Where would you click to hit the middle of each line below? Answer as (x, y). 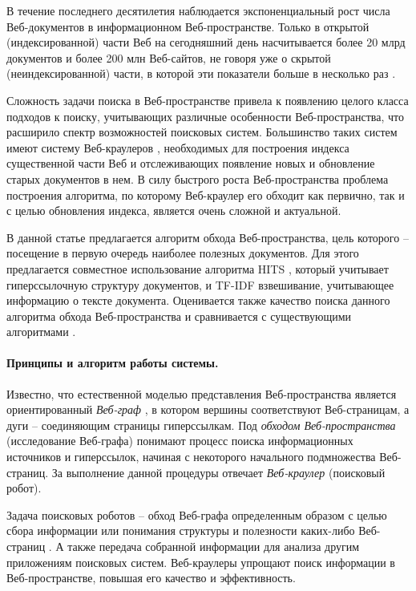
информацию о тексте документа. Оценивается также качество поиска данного (198, 300)
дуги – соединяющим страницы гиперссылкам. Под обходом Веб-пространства (201, 425)
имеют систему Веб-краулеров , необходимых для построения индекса (178, 147)
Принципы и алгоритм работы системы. (113, 363)
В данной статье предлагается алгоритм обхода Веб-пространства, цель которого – (208, 237)
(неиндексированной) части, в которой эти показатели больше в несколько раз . (201, 73)
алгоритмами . (41, 332)
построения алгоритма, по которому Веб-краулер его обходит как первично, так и (206, 194)
